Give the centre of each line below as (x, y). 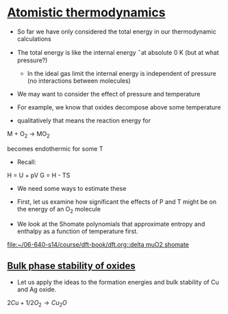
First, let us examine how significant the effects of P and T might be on (117, 201)
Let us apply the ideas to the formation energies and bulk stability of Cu (118, 283)
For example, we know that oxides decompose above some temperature (119, 107)
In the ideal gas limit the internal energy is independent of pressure (122, 73)
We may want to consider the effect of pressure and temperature (109, 94)
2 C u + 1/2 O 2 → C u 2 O (37, 304)
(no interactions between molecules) (79, 81)
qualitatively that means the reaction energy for (84, 120)
